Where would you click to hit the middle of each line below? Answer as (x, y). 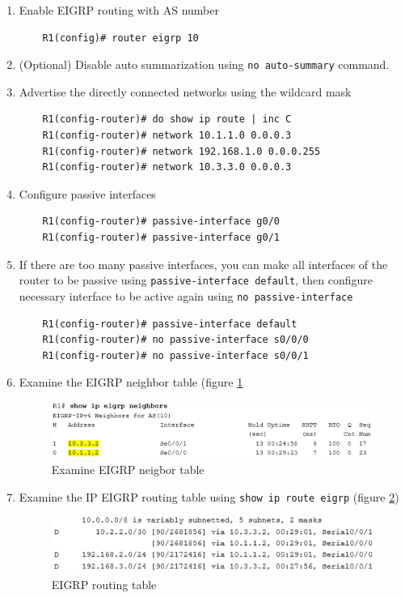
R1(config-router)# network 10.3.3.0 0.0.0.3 (167, 167)
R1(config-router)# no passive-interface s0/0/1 (175, 355)
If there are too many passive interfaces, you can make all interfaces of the (203, 264)
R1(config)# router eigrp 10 (120, 38)
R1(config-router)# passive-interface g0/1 (161, 237)
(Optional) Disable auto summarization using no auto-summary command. (204, 64)
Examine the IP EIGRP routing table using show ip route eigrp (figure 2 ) (209, 496)
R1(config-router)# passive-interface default (170, 324)
